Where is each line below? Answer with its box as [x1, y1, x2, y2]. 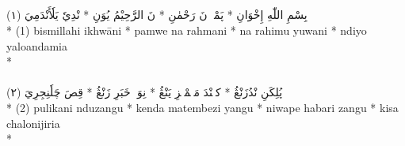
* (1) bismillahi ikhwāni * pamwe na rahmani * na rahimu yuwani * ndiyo [6, 21, 367, 38]
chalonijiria [6, 114, 60, 131]
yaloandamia [6, 37, 68, 54]
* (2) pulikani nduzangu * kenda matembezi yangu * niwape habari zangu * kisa [6, 99, 399, 115]
